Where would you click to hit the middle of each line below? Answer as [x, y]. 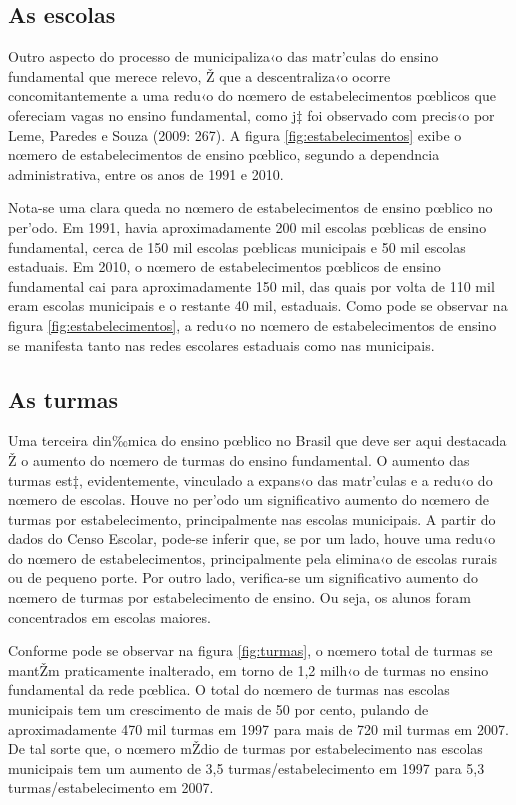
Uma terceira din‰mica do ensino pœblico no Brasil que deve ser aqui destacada [257, 440]
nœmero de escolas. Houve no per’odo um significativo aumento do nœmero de [248, 499]
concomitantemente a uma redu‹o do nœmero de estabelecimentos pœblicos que [252, 95]
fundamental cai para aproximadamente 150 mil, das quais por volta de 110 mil [251, 285]
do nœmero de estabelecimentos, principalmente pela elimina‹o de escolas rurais [252, 557]
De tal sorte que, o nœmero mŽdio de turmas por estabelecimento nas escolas [245, 748]
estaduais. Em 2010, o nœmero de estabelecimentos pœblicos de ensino [224, 266]
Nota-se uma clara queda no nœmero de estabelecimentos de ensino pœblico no [250, 207]
